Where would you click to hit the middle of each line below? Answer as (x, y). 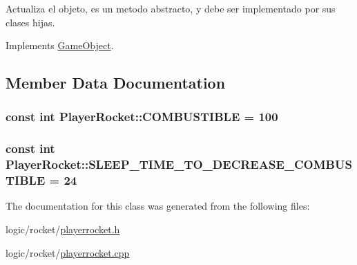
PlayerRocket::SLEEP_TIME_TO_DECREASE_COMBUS (179, 164)
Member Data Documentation (116, 83)
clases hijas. (30, 22)
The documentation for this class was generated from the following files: (158, 206)
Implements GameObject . (60, 45)
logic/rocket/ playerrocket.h (63, 229)
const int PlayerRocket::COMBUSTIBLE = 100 (142, 117)
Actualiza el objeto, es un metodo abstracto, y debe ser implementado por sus (171, 8)
